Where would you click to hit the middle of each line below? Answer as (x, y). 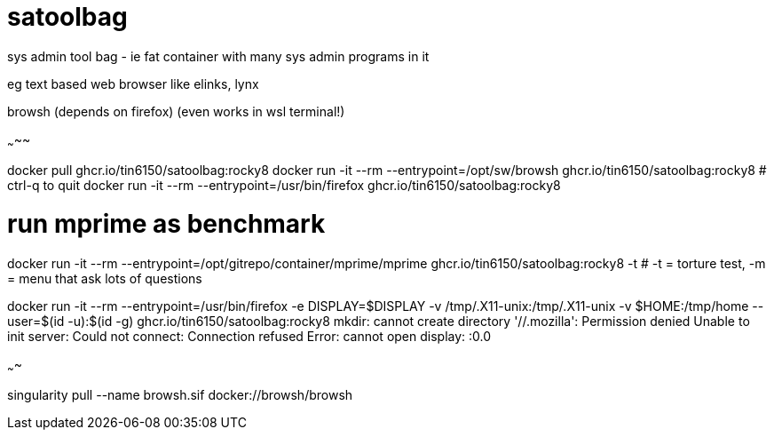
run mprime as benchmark (166, 224)
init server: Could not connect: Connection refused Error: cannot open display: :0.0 (249, 337)
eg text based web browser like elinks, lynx (133, 83)
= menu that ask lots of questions (105, 279)
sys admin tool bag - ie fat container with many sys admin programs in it (218, 56)
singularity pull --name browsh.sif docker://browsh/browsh (180, 394)
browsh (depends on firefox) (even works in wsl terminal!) (176, 111)
